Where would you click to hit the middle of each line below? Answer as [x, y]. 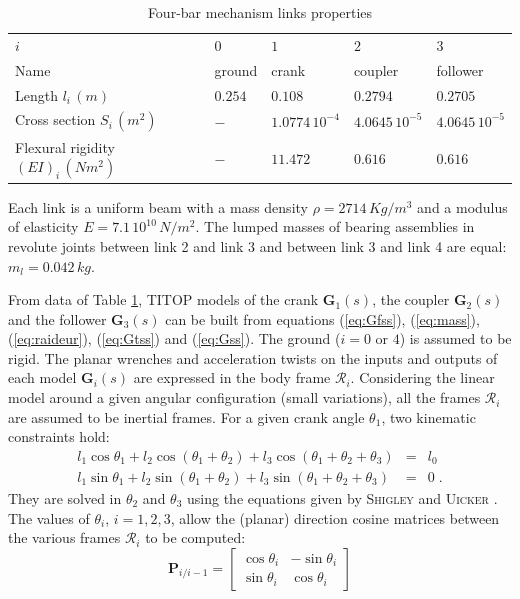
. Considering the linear [422, 377]
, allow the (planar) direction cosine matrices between [335, 517]
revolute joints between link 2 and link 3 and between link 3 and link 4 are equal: [257, 245]
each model [42, 377]
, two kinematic [428, 416]
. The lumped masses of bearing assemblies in [335, 226]
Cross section [55, 119]
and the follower [57, 318]
